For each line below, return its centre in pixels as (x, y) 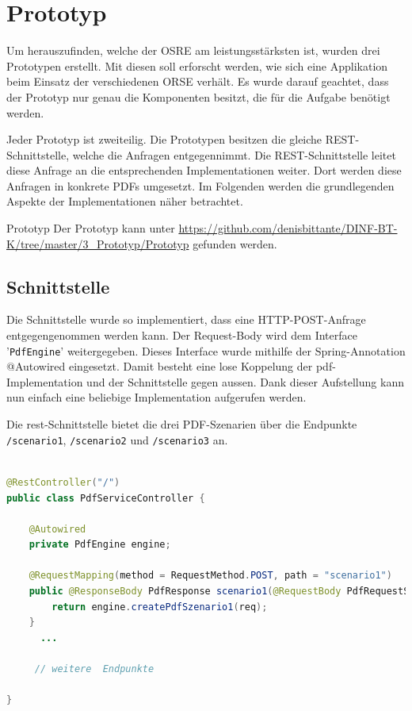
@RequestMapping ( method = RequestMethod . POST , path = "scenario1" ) (210, 576)
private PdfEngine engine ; (100, 545)
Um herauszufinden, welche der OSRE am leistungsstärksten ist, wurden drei (193, 50)
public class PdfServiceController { (106, 498)
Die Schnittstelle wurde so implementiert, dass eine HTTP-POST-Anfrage (186, 319)
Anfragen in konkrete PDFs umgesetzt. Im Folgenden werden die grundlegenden (200, 185)
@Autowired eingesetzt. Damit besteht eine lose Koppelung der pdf (170, 366)
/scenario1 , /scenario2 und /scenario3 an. (117, 439)
